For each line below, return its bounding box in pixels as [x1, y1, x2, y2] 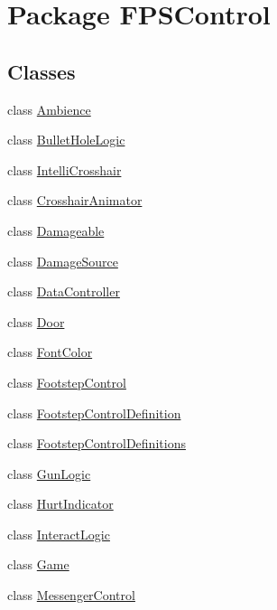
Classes [7, 57, 76, 85]
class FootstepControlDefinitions [7, 434, 186, 453]
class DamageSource [7, 251, 118, 270]
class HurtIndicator [7, 494, 114, 513]
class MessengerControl [7, 586, 135, 605]
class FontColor [7, 343, 93, 361]
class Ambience [7, 99, 91, 118]
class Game [7, 555, 69, 574]
